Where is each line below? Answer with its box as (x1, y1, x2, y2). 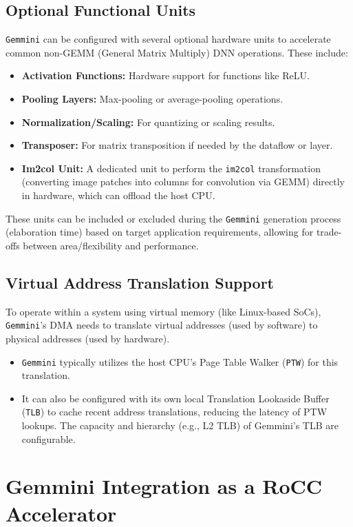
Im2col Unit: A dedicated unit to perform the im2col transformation (21, 161, 321, 175)
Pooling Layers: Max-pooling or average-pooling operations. (21, 92, 284, 106)
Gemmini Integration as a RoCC (6, 472, 323, 500)
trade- (316, 225, 342, 239)
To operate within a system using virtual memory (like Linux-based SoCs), (6, 304, 321, 318)
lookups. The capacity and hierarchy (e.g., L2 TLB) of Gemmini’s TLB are (21, 418, 339, 433)
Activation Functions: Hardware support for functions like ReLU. (21, 68, 310, 83)
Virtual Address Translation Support (6, 271, 274, 293)
